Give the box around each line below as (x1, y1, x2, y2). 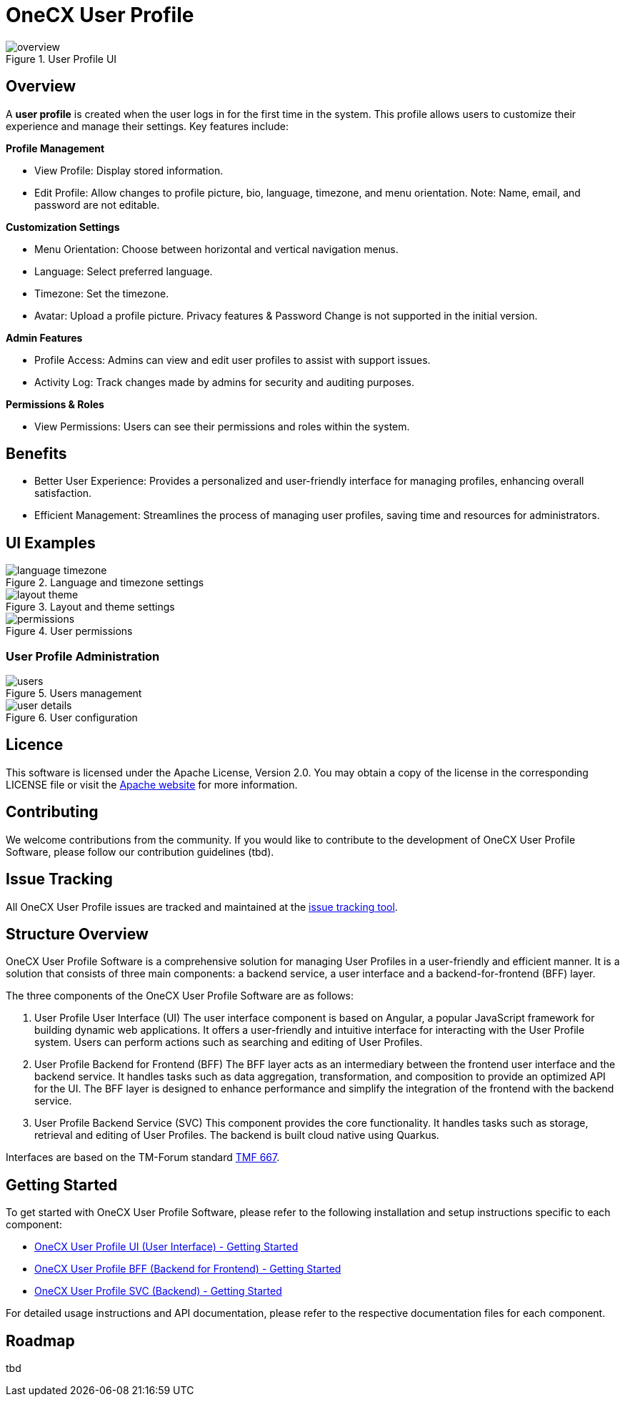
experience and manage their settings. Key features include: (6, 119, 289, 132)
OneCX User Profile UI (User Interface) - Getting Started (34, 1240, 299, 1253)
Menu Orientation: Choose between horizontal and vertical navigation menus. (34, 242, 399, 255)
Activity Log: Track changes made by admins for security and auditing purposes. (34, 375, 414, 388)
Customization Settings (6, 220, 120, 233)
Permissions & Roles (6, 398, 104, 410)
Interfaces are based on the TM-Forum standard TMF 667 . (6, 1151, 280, 1164)
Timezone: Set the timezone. (34, 287, 169, 300)
